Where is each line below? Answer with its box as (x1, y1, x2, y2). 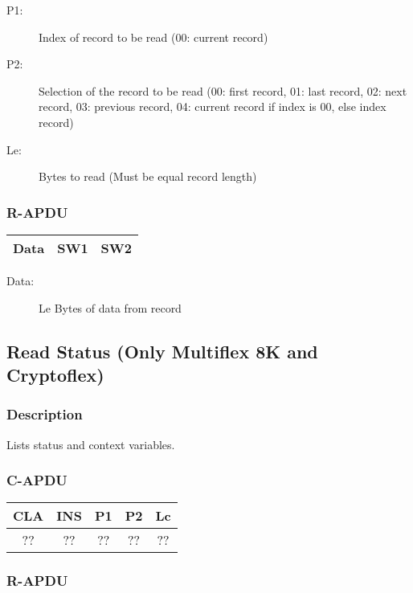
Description (6, 404, 83, 424)
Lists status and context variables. (6, 436, 175, 452)
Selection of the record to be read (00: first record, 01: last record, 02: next (39, 82, 407, 99)
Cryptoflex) (6, 362, 104, 386)
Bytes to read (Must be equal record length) (39, 168, 257, 185)
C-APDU (6, 470, 67, 490)
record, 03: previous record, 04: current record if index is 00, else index (39, 98, 386, 115)
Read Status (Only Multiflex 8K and (6, 338, 318, 363)
